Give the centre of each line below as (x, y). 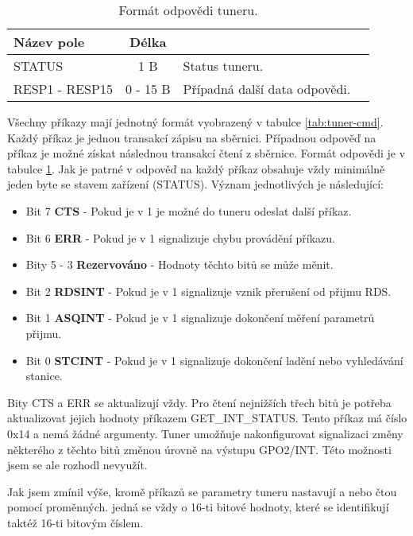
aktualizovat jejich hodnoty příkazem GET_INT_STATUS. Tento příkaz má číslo (207, 418)
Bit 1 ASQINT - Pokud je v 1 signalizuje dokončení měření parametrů (200, 318)
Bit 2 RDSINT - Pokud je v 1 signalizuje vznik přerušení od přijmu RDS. (208, 291)
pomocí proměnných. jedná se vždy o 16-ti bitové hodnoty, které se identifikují (198, 507)
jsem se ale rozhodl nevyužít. (77, 465)
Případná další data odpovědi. (267, 89)
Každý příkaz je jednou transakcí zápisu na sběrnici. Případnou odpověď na (192, 137)
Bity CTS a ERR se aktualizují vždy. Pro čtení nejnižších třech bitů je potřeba (199, 402)
